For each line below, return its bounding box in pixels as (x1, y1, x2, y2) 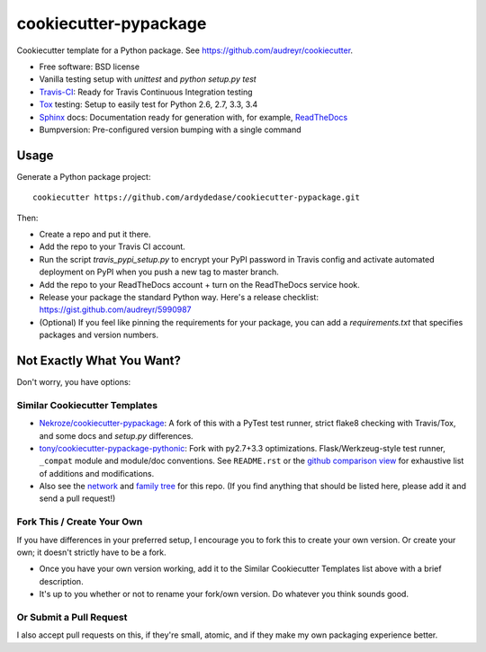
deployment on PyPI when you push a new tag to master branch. (39, 266, 279, 278)
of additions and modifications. (39, 468, 155, 478)
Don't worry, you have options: (16, 377, 131, 387)
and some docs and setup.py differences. (39, 430, 193, 441)
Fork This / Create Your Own (16, 515, 143, 528)
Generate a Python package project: (16, 171, 151, 182)
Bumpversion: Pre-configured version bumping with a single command (39, 124, 301, 135)
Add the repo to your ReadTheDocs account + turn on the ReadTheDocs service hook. (39, 279, 360, 290)
